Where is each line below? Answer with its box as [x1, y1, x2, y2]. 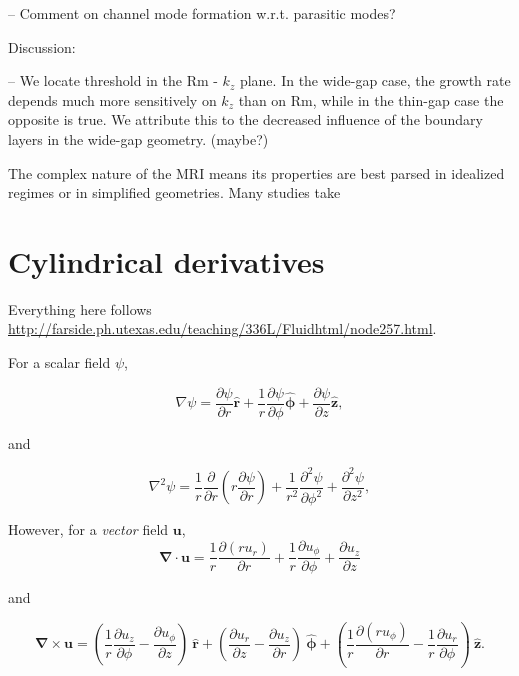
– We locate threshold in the [8, 70, 182, 91]
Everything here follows [8, 298, 152, 319]
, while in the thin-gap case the [312, 89, 504, 110]
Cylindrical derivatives [8, 240, 325, 281]
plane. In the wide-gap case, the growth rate [239, 70, 511, 91]
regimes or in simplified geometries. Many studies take [8, 182, 341, 203]
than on [238, 89, 287, 110]
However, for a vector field [8, 519, 169, 540]
